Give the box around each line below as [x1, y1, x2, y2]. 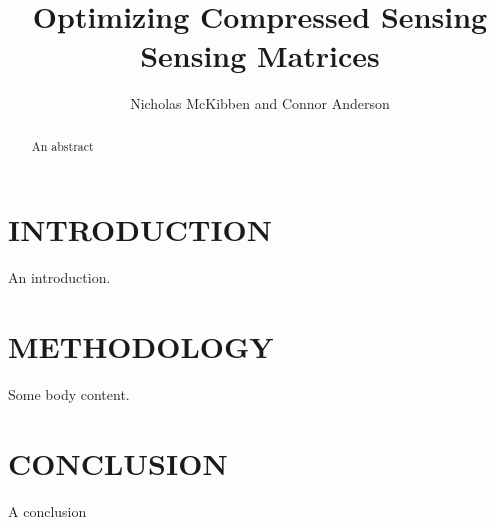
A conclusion [8, 500, 87, 521]
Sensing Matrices [140, 35, 380, 76]
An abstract [31, 137, 94, 154]
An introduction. [8, 267, 111, 288]
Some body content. [8, 384, 130, 405]
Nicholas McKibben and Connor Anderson [130, 93, 390, 114]
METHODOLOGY [8, 326, 274, 367]
